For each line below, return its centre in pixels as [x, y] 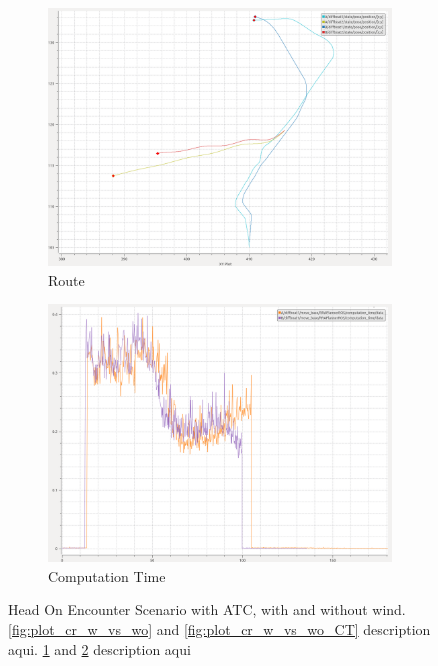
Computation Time [107, 575]
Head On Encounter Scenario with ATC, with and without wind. [207, 609]
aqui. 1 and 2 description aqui [99, 648]
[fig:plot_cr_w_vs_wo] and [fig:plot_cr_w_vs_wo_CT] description [219, 628]
